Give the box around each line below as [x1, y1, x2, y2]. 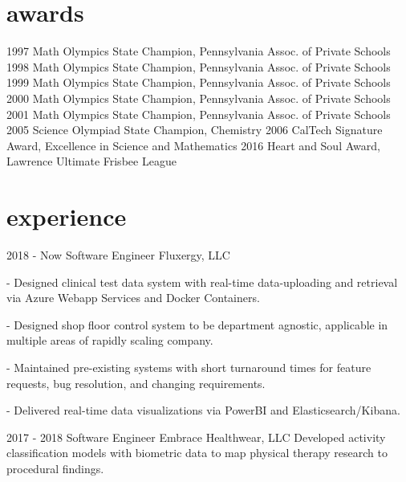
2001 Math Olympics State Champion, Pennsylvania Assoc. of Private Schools [6, 105, 391, 122]
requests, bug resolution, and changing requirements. [6, 374, 266, 391]
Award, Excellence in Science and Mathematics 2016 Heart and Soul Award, [6, 137, 380, 153]
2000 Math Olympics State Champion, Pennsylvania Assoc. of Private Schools [6, 89, 391, 106]
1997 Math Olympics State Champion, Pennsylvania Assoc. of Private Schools [6, 43, 391, 59]
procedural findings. [6, 460, 104, 476]
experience [6, 200, 127, 233]
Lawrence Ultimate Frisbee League [6, 153, 177, 170]
